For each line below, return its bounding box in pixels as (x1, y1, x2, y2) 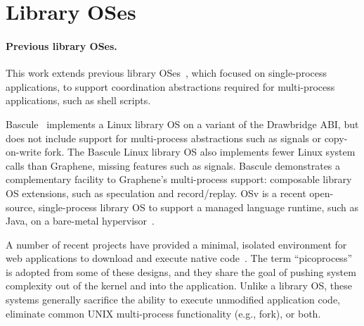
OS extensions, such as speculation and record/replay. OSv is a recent (6, 185, 306, 200)
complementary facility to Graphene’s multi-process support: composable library (6, 172, 352, 187)
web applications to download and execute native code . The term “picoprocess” (6, 251, 353, 265)
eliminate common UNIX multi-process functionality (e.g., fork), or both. (6, 306, 321, 320)
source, (6, 199, 36, 214)
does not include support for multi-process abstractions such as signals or (6, 130, 321, 145)
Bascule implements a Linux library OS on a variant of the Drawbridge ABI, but (6, 116, 359, 131)
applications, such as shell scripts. (6, 93, 151, 108)
